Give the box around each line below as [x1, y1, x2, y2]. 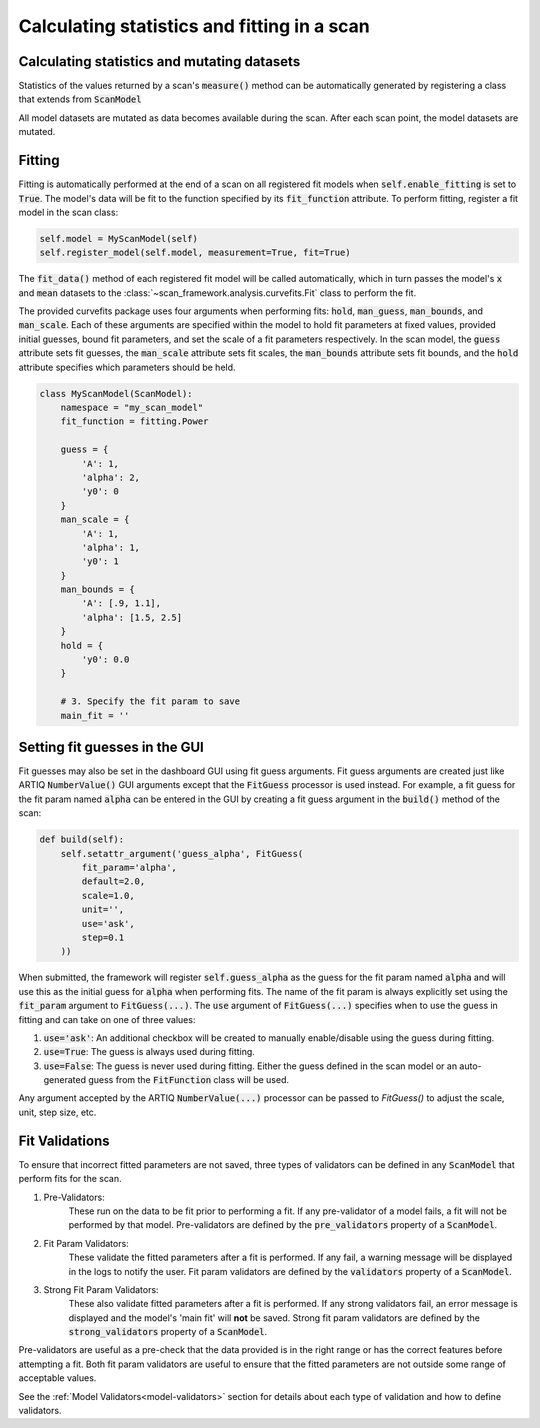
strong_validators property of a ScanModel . [68, 1326, 268, 1338]
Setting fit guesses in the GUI [18, 739, 204, 755]
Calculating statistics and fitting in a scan [18, 15, 370, 37]
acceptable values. [18, 1372, 97, 1384]
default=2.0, [81, 876, 146, 887]
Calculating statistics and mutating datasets [18, 53, 301, 70]
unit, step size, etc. [18, 1106, 97, 1118]
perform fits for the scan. [18, 1173, 122, 1185]
